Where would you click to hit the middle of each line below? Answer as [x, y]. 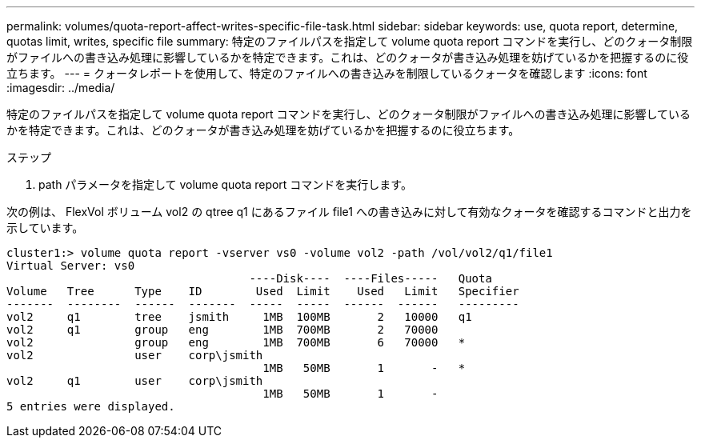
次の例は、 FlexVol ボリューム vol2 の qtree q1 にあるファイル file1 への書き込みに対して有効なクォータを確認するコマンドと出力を [349, 212]
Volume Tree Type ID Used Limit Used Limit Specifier [263, 291]
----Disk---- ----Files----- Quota [371, 278]
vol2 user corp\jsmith [135, 355]
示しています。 [45, 228]
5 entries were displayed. [91, 406]
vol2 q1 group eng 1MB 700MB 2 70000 [222, 330]
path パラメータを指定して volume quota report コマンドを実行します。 [225, 184]
